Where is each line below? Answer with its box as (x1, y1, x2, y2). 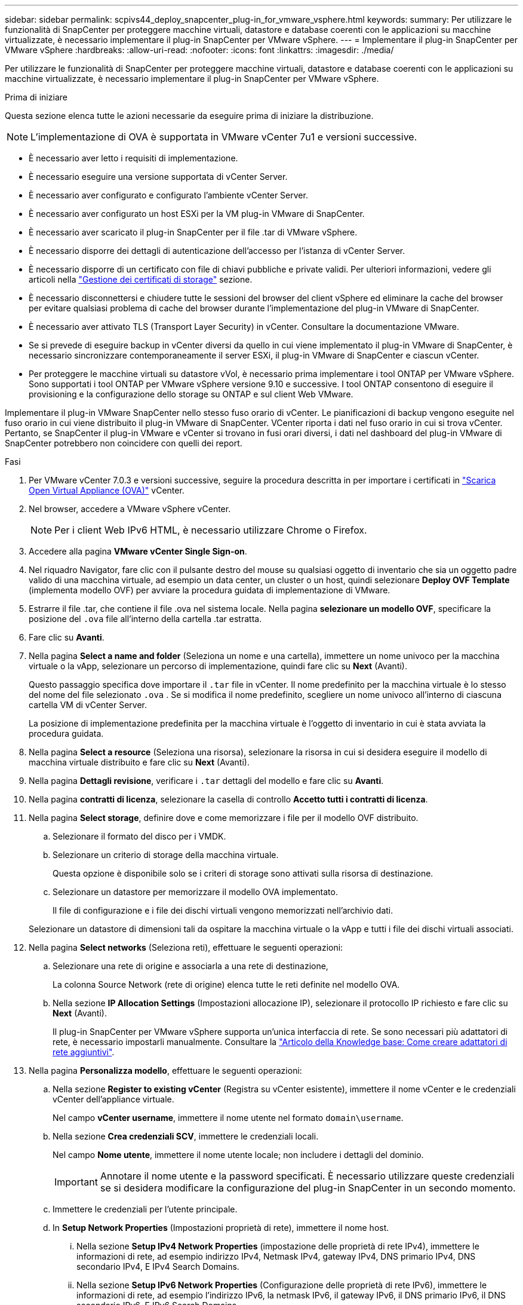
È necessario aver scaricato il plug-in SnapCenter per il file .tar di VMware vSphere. (29, 227, 358, 237)
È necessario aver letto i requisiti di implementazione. (29, 153, 238, 163)
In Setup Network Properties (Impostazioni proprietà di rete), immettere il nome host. (53, 1223, 389, 1233)
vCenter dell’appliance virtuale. (53, 1094, 174, 1104)
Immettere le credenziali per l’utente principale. (53, 1204, 238, 1214)
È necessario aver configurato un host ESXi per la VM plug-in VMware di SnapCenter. (29, 209, 365, 219)
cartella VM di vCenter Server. (29, 700, 147, 710)
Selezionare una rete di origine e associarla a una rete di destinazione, (53, 961, 328, 971)
